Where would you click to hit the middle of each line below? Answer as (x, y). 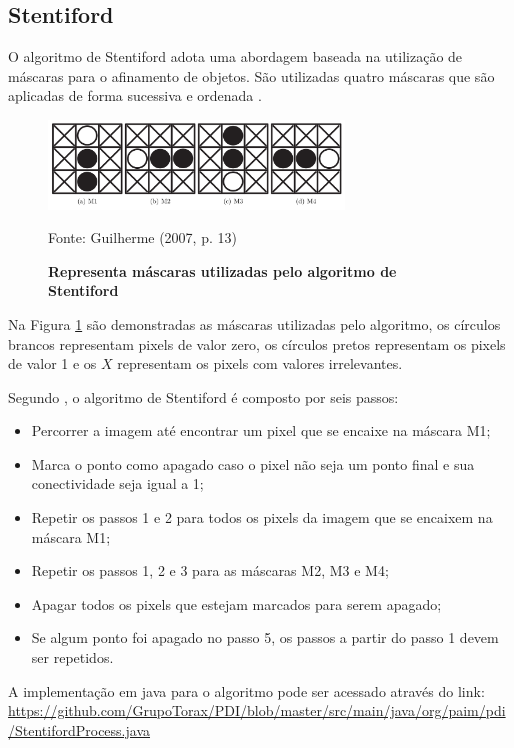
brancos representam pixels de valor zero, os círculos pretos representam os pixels (257, 343)
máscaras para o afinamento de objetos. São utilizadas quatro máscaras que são (251, 75)
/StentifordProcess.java (79, 729)
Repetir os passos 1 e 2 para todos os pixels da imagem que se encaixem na (262, 517)
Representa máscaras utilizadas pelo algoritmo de (222, 270)
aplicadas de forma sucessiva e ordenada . (135, 95)
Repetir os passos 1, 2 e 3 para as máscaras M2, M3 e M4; (210, 570)
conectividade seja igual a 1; (117, 483)
